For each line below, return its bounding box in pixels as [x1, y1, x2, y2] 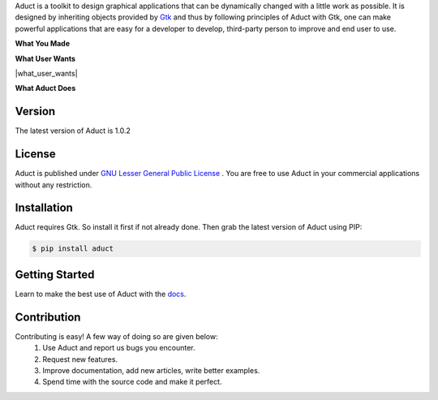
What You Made [15, 39, 71, 49]
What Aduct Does [15, 84, 76, 93]
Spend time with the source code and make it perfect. [42, 377, 222, 387]
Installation [15, 201, 73, 215]
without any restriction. [15, 179, 92, 190]
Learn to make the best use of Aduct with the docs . [15, 289, 187, 299]
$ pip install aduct [32, 244, 114, 253]
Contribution [15, 310, 81, 324]
